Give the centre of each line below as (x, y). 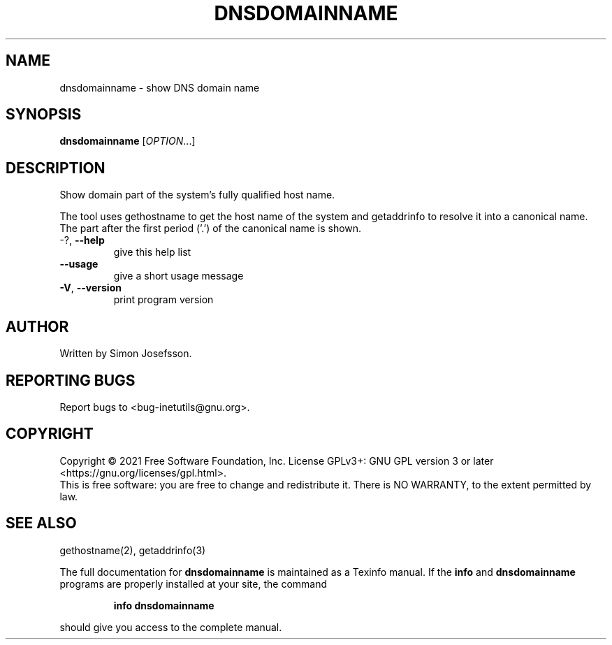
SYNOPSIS (44, 115)
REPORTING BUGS (71, 380)
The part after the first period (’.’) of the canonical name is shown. (211, 229)
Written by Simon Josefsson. (126, 354)
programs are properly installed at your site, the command (194, 584)
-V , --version (90, 288)
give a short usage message (178, 276)
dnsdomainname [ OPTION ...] (127, 141)
